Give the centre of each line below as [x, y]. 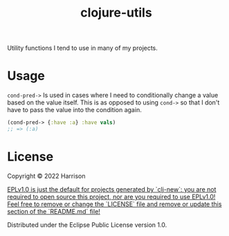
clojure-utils [116, 13]
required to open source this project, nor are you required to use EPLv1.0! [111, 197]
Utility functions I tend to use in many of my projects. [82, 48]
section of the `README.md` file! [54, 211]
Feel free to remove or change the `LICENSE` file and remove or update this [114, 204]
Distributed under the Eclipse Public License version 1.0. [87, 225]
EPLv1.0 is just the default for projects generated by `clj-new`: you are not [112, 189]
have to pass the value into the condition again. [74, 110]
